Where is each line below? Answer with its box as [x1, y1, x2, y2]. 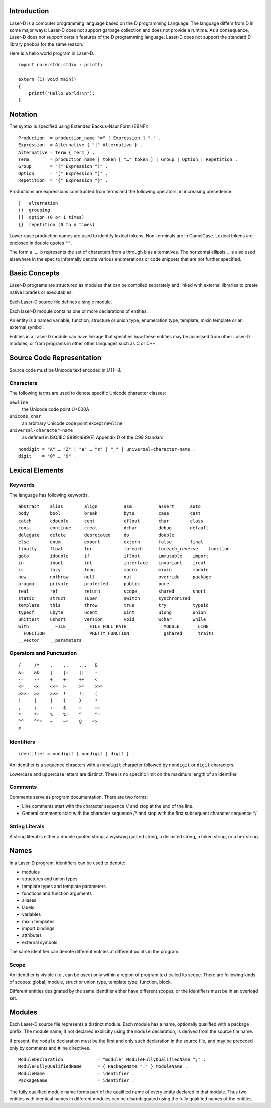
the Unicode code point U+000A [22, 406, 90, 412]
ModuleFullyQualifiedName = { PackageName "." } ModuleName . [18, 1064, 188, 1069]
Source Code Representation [9, 354, 102, 362]
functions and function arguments [22, 890, 92, 896]
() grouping [18, 207, 50, 213]
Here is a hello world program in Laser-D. [9, 50, 95, 56]
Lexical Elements [9, 466, 64, 475]
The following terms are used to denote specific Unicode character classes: [9, 390, 166, 396]
